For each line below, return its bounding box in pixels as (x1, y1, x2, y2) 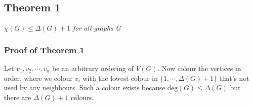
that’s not (219, 72, 249, 83)
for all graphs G (73, 23, 121, 33)
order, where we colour (4, 72, 73, 83)
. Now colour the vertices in (157, 63, 241, 73)
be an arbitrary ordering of (52, 63, 134, 73)
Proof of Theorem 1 (4, 43, 84, 56)
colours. (71, 92, 94, 102)
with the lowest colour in (83, 72, 158, 83)
